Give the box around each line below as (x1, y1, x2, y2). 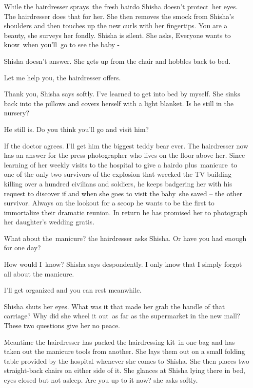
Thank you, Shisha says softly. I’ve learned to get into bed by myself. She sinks (4, 89, 240, 99)
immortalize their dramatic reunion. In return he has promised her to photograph (4, 207, 248, 217)
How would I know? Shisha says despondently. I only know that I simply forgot (4, 259, 242, 269)
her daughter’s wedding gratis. (4, 217, 95, 227)
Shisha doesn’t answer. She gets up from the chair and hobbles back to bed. (4, 55, 231, 66)
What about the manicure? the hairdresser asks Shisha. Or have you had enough (4, 233, 247, 243)
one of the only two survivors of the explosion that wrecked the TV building (4, 169, 232, 179)
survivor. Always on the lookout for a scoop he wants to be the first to (4, 198, 214, 208)
